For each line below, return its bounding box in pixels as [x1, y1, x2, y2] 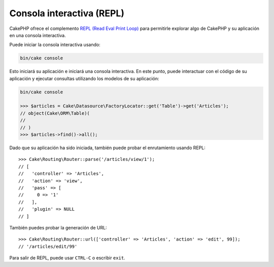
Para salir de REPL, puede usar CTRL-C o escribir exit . [9, 255, 125, 261]
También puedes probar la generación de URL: [9, 224, 107, 230]
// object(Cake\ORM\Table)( [20, 110, 90, 116]
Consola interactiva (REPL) [9, 8, 124, 19]
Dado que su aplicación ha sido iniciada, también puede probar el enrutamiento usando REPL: [9, 145, 205, 151]
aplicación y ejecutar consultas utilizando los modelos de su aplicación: [9, 75, 159, 81]
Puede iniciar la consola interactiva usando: [9, 42, 101, 48]
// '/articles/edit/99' [18, 244, 78, 249]
